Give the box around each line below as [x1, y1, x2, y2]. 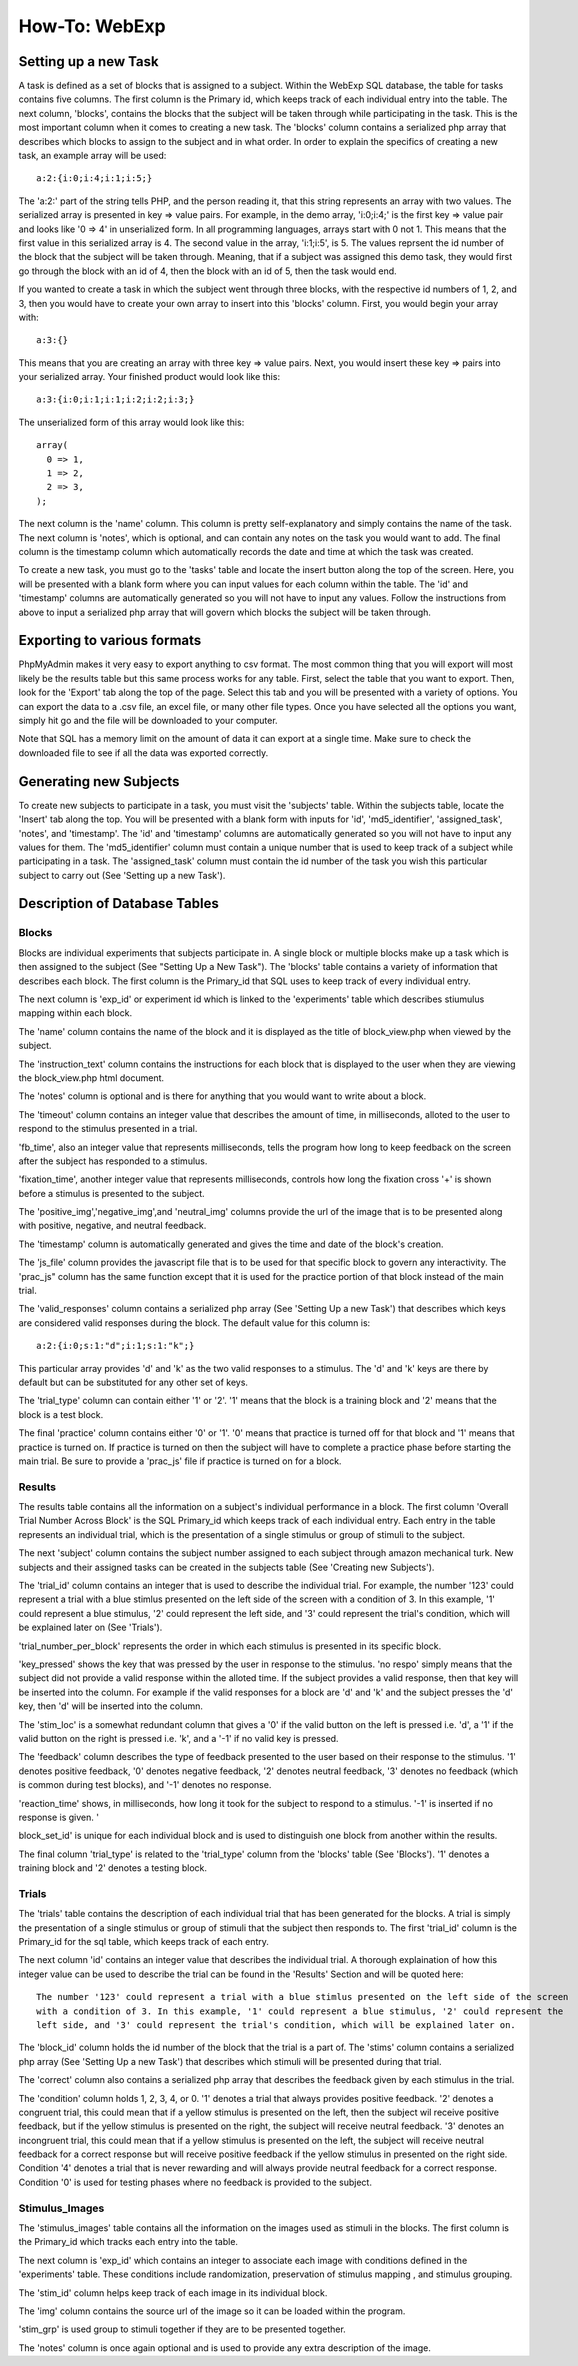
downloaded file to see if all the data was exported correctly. [18, 746, 269, 759]
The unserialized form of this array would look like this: [18, 416, 245, 428]
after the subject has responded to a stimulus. [18, 1155, 208, 1167]
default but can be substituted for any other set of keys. [18, 1376, 249, 1388]
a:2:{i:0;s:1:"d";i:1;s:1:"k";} [36, 1340, 195, 1352]
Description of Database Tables [18, 895, 219, 912]
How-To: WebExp [18, 15, 167, 37]
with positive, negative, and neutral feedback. [18, 1220, 207, 1232]
